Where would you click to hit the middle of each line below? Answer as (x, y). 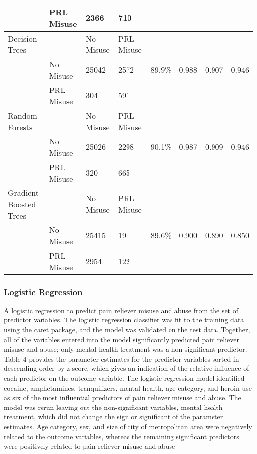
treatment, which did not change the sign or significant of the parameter (114, 417)
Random (22, 115)
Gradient (23, 192)
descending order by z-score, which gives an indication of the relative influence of (127, 368)
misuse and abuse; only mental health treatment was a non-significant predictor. (126, 349)
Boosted (22, 204)
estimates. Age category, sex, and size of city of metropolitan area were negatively (128, 426)
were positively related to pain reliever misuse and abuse (90, 446)
